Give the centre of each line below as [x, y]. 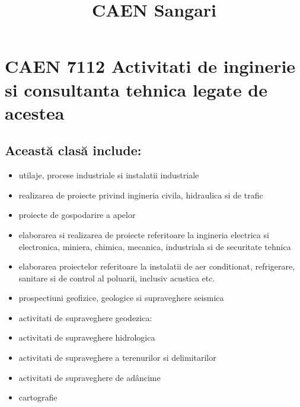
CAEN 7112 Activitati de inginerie [150, 66]
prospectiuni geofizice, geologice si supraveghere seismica [121, 298]
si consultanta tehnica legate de [136, 89]
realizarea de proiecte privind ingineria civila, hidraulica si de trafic [141, 195]
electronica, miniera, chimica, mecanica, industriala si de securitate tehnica [155, 246]
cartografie [38, 397]
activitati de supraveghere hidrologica [87, 337]
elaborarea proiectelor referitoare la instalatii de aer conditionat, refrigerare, [157, 266]
